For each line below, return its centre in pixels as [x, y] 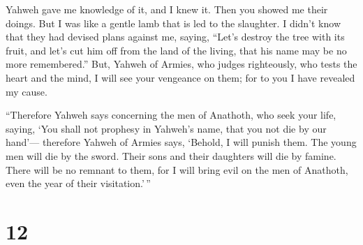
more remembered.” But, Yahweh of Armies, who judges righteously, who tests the [181, 64]
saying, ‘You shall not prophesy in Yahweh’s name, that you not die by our [166, 128]
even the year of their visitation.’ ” [78, 183]
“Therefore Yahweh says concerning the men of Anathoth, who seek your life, [171, 115]
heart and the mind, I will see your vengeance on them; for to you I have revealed [180, 77]
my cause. [27, 91]
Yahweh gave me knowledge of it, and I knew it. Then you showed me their [167, 9]
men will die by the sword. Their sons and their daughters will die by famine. [171, 155]
